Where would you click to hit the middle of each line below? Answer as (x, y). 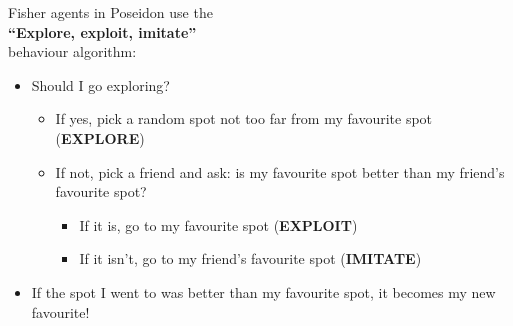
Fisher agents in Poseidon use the (110, 12)
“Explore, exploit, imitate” (102, 31)
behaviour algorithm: (72, 51)
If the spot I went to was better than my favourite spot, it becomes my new (263, 291)
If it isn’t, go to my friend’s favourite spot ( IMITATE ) (250, 258)
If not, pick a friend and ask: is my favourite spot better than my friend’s (280, 171)
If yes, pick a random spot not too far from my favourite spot (244, 118)
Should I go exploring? (100, 84)
